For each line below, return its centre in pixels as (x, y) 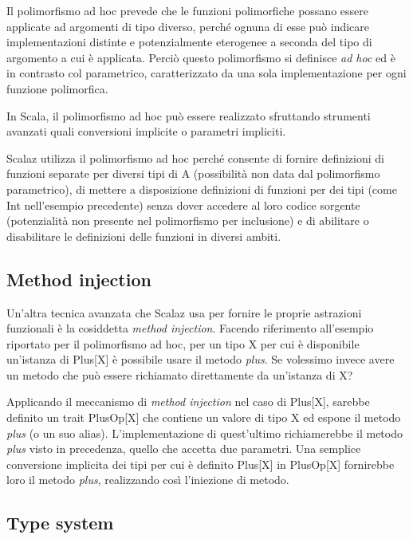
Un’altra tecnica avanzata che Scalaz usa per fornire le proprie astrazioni (184, 312)
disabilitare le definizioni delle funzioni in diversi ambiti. (144, 236)
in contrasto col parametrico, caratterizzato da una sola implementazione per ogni (206, 73)
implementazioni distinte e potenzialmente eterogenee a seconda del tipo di (189, 42)
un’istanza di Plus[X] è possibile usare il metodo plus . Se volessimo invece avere (201, 359)
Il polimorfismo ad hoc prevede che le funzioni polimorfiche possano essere (187, 10)
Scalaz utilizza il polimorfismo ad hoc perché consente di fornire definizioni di (195, 157)
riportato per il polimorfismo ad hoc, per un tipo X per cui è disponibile (183, 343)
